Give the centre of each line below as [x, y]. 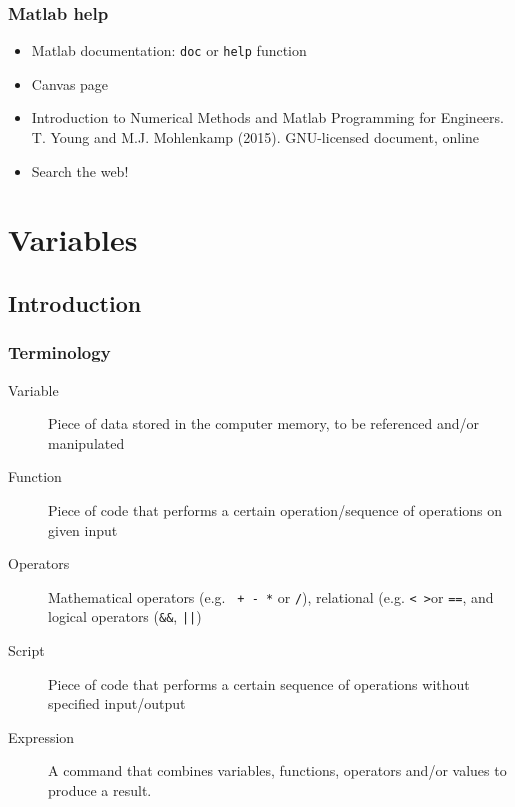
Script [26, 650]
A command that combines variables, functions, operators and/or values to [277, 770]
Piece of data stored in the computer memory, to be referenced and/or [263, 423]
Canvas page [70, 83]
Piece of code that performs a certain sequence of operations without [259, 683]
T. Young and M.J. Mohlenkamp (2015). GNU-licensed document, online [255, 137]
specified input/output [117, 703]
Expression [41, 736]
